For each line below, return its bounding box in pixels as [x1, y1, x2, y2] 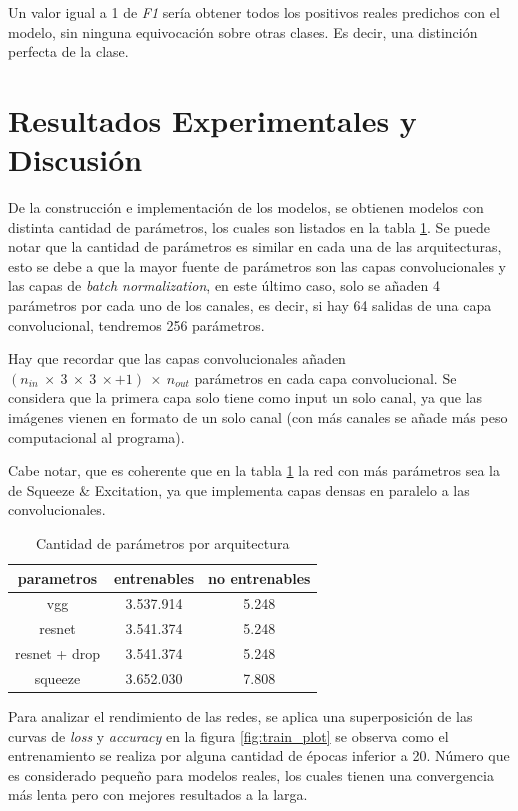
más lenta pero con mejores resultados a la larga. [8, 784, 308, 805]
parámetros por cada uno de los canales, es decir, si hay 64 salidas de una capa [8, 295, 492, 316]
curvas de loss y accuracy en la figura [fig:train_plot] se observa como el [8, 725, 449, 746]
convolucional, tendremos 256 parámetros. [8, 314, 265, 335]
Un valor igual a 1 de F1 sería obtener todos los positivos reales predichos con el [8, 2, 500, 22]
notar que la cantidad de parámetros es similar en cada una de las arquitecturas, [8, 236, 502, 257]
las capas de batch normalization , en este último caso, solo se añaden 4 [8, 275, 440, 296]
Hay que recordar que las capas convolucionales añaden [8, 348, 346, 369]
